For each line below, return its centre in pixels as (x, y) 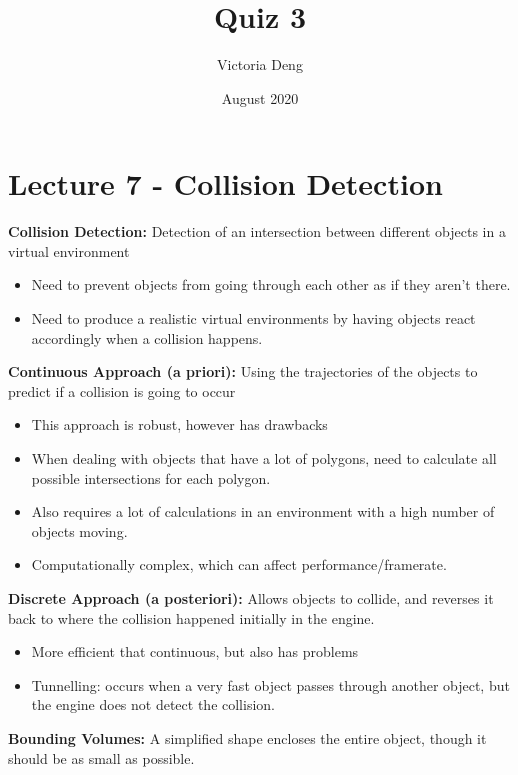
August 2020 (260, 97)
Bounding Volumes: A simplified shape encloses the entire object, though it (247, 737)
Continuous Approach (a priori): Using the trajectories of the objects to (243, 371)
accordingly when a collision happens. (147, 337)
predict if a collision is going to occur (122, 390)
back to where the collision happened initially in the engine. (191, 617)
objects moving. (79, 530)
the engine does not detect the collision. (153, 704)
